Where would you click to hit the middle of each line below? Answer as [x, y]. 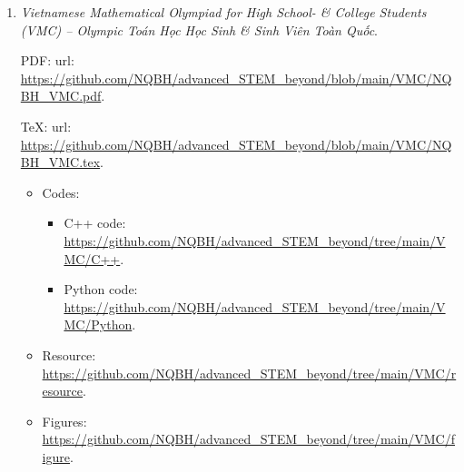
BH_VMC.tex [60, 162]
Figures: [64, 421]
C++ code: [95, 223]
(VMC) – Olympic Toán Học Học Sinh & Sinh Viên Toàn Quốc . [199, 29]
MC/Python [98, 324]
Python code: [101, 289]
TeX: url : [46, 126]
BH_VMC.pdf [61, 96]
